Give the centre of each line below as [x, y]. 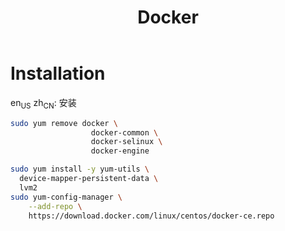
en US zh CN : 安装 [43, 103]
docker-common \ [124, 132]
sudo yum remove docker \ [64, 123]
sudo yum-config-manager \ [66, 197]
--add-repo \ [55, 206]
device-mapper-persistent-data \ [89, 179]
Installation [58, 73]
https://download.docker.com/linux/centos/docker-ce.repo [151, 216]
